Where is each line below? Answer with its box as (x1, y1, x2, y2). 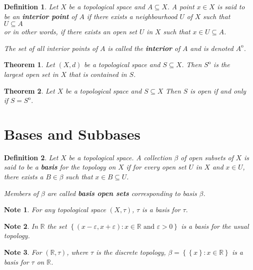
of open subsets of (180, 152, 234, 162)
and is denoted (190, 43, 233, 53)
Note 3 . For (4, 247, 42, 257)
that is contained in (69, 69, 127, 79)
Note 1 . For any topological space (4, 204, 106, 215)
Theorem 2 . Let (4, 85, 55, 96)
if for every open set (126, 162, 186, 172)
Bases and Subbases (4, 123, 141, 144)
